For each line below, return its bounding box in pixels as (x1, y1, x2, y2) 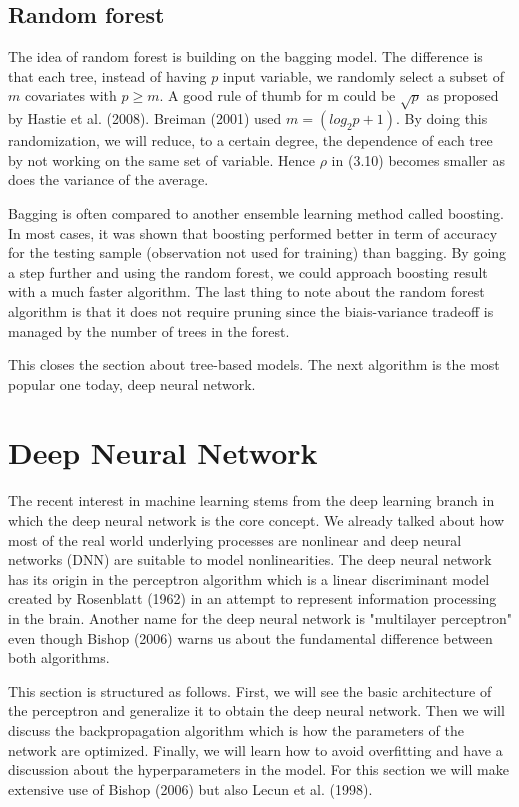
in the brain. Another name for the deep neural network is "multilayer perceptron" (8, 607, 512, 628)
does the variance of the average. (8, 169, 209, 190)
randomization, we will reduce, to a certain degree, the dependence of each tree (8, 130, 493, 151)
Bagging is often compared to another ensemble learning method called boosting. (8, 202, 504, 223)
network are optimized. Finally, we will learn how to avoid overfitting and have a (8, 739, 503, 760)
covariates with (24, 85, 117, 106)
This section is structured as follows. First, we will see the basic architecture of (8, 680, 492, 701)
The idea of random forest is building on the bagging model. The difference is (8, 46, 483, 67)
